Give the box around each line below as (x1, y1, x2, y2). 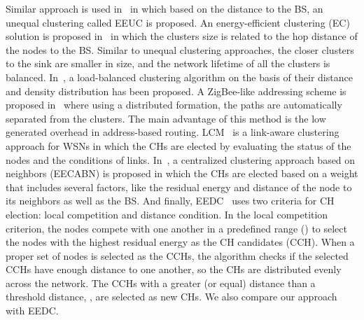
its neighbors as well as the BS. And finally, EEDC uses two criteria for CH (6, 193, 335, 208)
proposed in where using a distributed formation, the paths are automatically (6, 97, 342, 112)
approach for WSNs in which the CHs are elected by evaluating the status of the (6, 138, 351, 153)
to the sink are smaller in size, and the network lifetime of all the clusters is (6, 56, 330, 71)
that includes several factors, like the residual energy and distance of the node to (6, 179, 352, 194)
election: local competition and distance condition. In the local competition (6, 207, 328, 221)
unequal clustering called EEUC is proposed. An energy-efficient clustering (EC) (6, 15, 350, 29)
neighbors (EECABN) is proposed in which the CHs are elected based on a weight (6, 166, 358, 181)
